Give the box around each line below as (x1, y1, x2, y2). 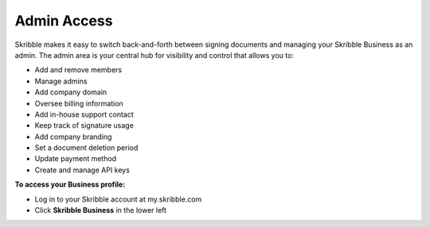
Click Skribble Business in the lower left (34, 206, 167, 215)
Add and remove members (34, 65, 123, 75)
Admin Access (14, 12, 113, 29)
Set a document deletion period (34, 143, 139, 152)
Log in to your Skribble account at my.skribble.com (34, 194, 202, 204)
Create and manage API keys (34, 165, 131, 175)
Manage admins (34, 76, 88, 86)
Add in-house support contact (34, 110, 135, 119)
